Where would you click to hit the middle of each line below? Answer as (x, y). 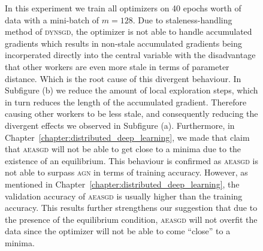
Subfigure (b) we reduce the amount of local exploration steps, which (131, 90)
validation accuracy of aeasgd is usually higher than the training (124, 196)
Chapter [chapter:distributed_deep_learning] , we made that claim (127, 137)
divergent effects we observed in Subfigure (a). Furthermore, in (120, 125)
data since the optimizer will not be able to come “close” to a (118, 231)
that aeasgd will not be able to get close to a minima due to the (123, 149)
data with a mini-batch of (52, 19)
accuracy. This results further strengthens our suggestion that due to (131, 208)
